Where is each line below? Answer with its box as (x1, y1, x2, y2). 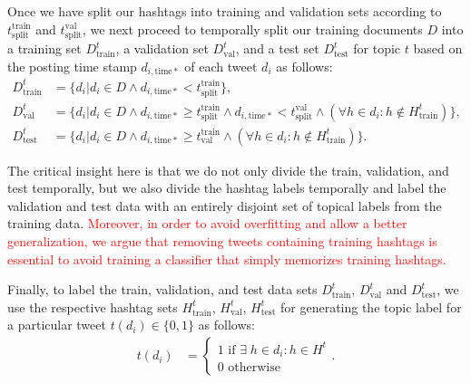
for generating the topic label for (280, 297, 462, 316)
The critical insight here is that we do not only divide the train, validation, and (7, 160, 449, 179)
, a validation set (115, 39, 209, 58)
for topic (353, 39, 401, 58)
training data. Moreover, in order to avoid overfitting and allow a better (7, 214, 407, 233)
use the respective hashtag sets (7, 297, 178, 316)
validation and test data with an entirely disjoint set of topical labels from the (7, 196, 442, 215)
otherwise (228, 361, 280, 375)
